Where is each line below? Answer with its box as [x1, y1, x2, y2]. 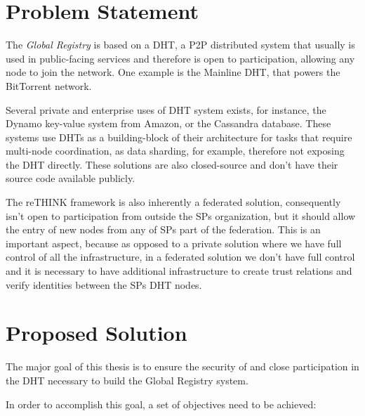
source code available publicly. [6, 171, 135, 186]
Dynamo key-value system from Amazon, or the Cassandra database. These [6, 116, 331, 131]
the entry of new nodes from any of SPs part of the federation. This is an [6, 222, 321, 237]
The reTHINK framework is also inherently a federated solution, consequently [6, 195, 341, 209]
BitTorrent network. [6, 78, 92, 93]
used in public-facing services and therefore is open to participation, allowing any [6, 51, 355, 65]
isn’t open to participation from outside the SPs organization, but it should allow [6, 208, 356, 223]
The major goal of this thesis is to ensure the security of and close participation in [6, 359, 359, 374]
